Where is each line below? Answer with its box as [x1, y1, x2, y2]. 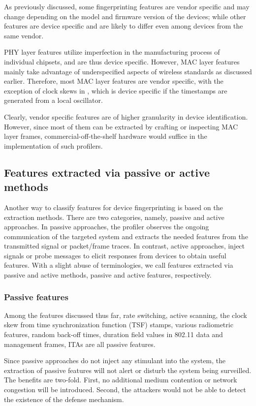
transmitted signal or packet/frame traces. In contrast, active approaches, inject [4, 241, 245, 251]
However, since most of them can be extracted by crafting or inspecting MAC [4, 121, 238, 131]
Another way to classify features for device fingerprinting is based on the [4, 202, 223, 212]
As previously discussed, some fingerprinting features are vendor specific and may [4, 1, 250, 11]
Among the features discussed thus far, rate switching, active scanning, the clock [4, 310, 247, 320]
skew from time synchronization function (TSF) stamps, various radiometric [4, 319, 233, 330]
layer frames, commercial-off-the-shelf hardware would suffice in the [4, 131, 207, 141]
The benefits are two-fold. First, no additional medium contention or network [4, 375, 237, 385]
